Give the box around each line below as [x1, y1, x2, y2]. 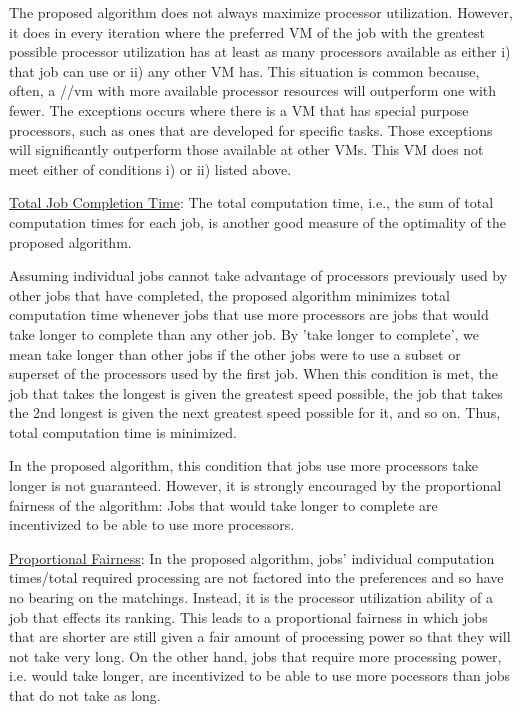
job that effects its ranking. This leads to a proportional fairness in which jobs [9, 606, 488, 627]
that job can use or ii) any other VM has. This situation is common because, [9, 60, 480, 81]
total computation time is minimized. [9, 421, 237, 442]
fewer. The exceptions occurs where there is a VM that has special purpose [9, 99, 469, 120]
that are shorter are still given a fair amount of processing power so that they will [9, 626, 511, 647]
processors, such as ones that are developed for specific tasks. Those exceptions [9, 119, 493, 140]
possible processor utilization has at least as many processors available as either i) [9, 41, 511, 62]
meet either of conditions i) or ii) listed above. [9, 158, 292, 179]
